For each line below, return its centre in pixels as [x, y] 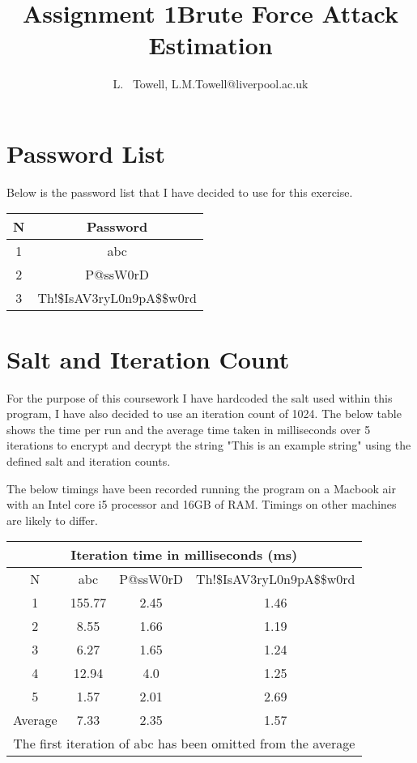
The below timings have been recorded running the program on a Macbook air [201, 488]
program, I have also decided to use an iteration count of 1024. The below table [204, 413]
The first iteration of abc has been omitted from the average [184, 744]
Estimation [211, 45]
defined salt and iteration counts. [89, 460]
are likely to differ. [52, 520]
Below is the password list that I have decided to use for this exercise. [180, 192]
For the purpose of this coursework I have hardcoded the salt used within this [200, 397]
